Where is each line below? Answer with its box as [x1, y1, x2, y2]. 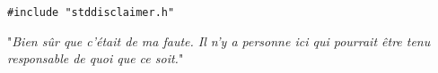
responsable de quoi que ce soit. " [7, 49, 184, 68]
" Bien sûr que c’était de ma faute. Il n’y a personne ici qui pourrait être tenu [7, 31, 431, 50]
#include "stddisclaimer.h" [7, 6, 175, 19]
